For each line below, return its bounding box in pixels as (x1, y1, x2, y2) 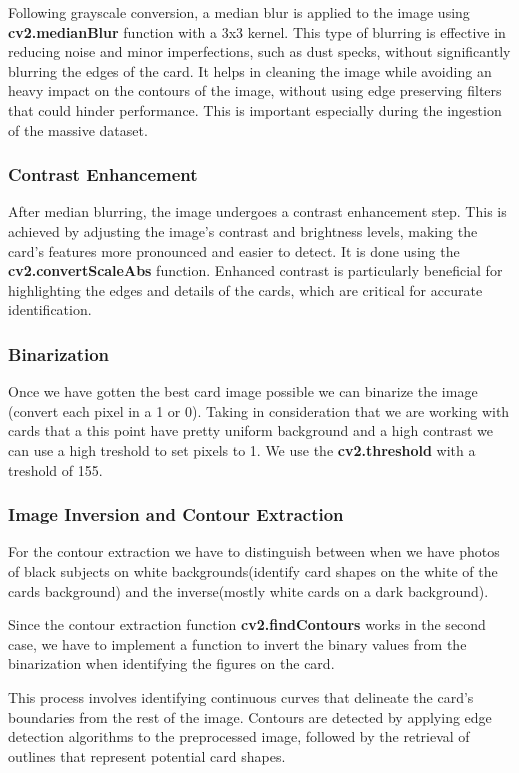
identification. (8, 299, 92, 320)
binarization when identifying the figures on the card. (8, 653, 335, 674)
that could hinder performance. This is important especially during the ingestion (8, 99, 502, 120)
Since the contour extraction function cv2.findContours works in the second (8, 614, 486, 635)
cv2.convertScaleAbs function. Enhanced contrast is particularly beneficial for (8, 260, 503, 281)
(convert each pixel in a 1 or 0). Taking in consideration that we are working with (8, 400, 510, 421)
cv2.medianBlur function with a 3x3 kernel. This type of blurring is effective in (8, 21, 506, 42)
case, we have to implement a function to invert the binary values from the (8, 633, 467, 654)
